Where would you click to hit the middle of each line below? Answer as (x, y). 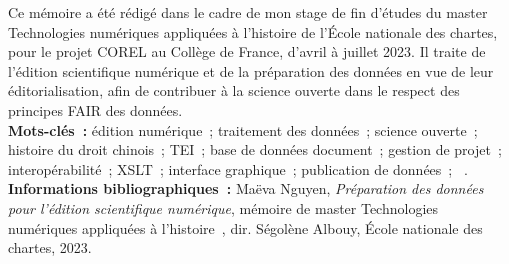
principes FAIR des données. (95, 109)
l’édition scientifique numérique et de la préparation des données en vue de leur (251, 70)
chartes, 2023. (50, 247)
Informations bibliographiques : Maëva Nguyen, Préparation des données (246, 188)
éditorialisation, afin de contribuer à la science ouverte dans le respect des (234, 90)
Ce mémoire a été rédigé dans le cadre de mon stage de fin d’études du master (248, 12)
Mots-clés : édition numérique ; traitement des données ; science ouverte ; (243, 129)
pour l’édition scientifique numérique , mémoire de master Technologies (223, 207)
